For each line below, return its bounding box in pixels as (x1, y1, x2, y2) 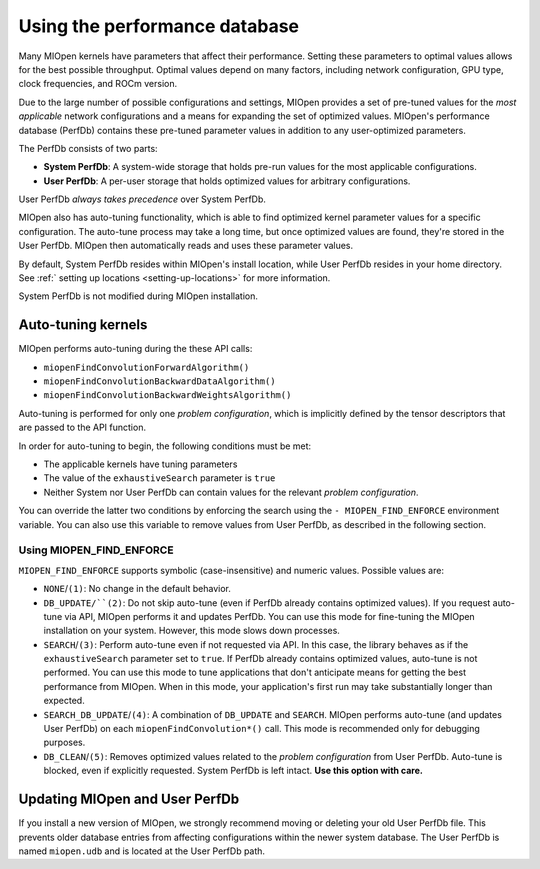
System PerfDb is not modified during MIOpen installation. (18, 290, 259, 302)
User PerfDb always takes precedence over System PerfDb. (18, 193, 267, 205)
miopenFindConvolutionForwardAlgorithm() (43, 361, 250, 373)
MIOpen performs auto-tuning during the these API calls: (18, 343, 253, 355)
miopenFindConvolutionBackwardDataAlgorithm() (43, 376, 276, 387)
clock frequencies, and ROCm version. (18, 78, 178, 90)
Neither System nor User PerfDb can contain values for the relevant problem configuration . (43, 486, 419, 498)
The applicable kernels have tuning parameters (43, 458, 238, 470)
